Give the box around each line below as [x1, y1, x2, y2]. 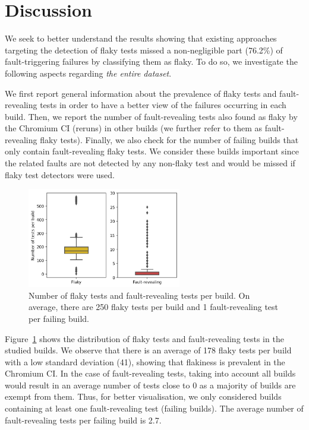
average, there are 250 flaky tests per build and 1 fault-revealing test [29, 301, 279, 313]
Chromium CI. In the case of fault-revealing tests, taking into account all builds [5, 367, 296, 380]
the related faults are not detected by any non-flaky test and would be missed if [5, 157, 295, 169]
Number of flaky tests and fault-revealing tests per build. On [29, 289, 250, 301]
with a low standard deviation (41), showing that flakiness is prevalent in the [5, 355, 285, 368]
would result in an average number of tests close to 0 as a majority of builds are [5, 378, 296, 391]
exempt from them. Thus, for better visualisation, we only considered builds [5, 390, 282, 403]
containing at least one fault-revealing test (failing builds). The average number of [5, 402, 304, 415]
